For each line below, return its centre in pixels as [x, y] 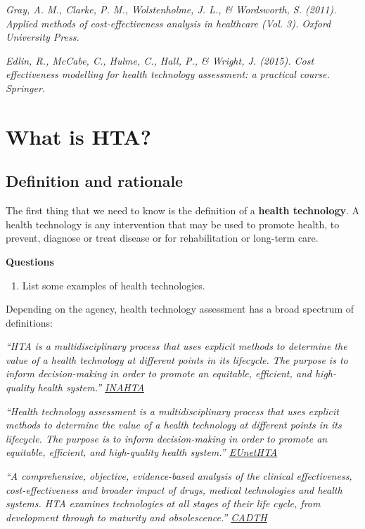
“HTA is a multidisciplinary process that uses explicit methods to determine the [177, 346]
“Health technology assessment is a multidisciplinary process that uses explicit [172, 411]
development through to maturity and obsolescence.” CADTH [136, 517]
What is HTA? [78, 136]
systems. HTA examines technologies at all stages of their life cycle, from [163, 503]
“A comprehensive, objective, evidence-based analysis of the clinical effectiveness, [179, 476]
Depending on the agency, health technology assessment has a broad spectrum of [180, 309]
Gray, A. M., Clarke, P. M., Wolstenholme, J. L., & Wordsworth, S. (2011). [171, 9]
